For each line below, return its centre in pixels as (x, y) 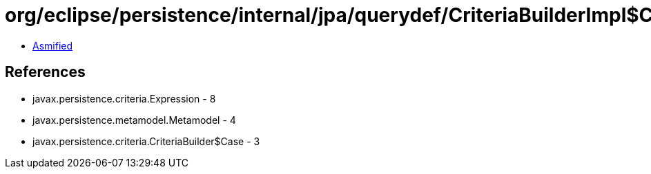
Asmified (53, 45)
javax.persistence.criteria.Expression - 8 (124, 98)
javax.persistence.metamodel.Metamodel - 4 (134, 120)
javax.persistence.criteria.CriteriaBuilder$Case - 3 (146, 141)
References (45, 72)
